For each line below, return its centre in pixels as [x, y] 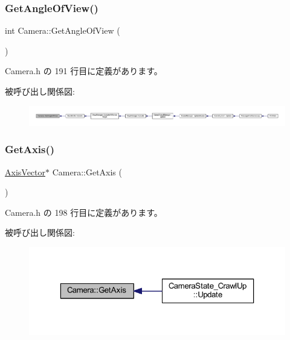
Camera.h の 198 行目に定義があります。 [84, 212]
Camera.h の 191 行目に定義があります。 [84, 71]
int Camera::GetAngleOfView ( [63, 30]
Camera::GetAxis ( [87, 172]
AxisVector [25, 172]
